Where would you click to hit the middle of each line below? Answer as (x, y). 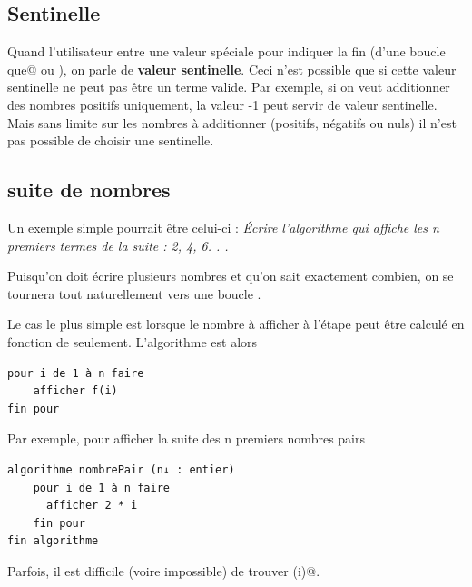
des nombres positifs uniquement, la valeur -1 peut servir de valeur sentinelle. (222, 104)
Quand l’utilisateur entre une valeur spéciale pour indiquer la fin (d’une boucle (226, 51)
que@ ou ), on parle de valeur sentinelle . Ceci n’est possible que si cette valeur (232, 69)
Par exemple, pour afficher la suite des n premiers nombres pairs (186, 438)
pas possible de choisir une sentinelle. (111, 140)
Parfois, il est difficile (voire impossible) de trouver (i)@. (164, 570)
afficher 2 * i (92, 506)
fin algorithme (53, 541)
